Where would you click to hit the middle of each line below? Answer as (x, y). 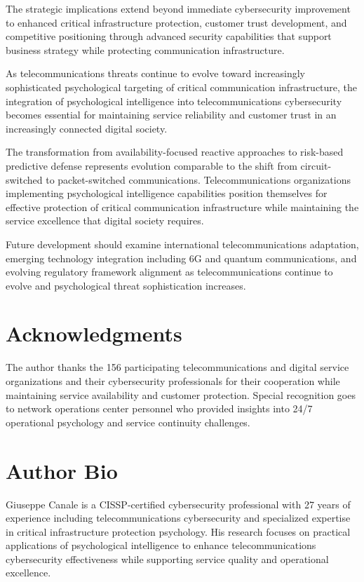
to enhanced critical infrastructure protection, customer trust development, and (176, 22)
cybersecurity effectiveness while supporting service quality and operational (167, 559)
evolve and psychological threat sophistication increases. (126, 285)
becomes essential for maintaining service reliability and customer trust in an (171, 115)
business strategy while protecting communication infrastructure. (145, 49)
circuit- (316, 165)
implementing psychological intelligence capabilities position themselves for (167, 193)
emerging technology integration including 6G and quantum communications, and (181, 258)
